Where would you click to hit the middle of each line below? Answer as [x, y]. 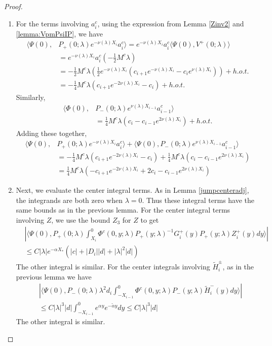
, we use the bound [81, 219]
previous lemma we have [54, 276]
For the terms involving [52, 23]
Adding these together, [51, 133]
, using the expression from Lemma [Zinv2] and [171, 23]
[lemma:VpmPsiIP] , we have [59, 33]
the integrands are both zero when [69, 200]
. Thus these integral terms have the [198, 200]
